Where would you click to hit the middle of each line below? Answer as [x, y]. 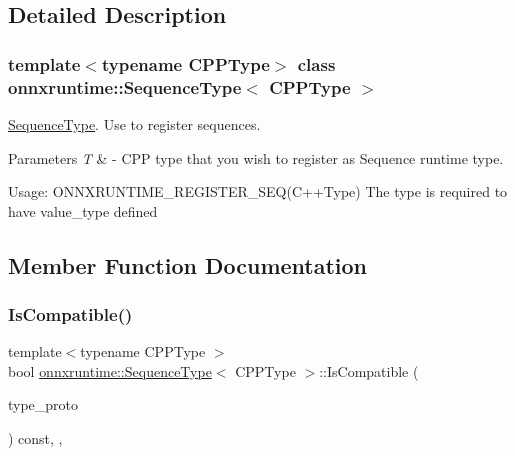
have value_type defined [83, 210]
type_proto [43, 404]
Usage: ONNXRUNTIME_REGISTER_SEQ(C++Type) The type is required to [258, 191]
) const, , [35, 438]
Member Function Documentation [188, 264]
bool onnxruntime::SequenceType [110, 370]
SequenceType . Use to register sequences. [134, 123]
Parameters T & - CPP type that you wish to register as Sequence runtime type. [256, 157]
